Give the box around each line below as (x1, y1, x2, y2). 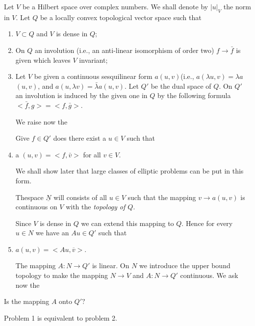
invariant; (79, 54, 108, 65)
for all (83, 149, 101, 159)
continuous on (15, 201, 57, 212)
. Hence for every (181, 218, 233, 228)
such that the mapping (127, 192, 196, 202)
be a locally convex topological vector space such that (40, 12, 202, 22)
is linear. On (92, 260, 129, 271)
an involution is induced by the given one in (15, 90, 148, 100)
